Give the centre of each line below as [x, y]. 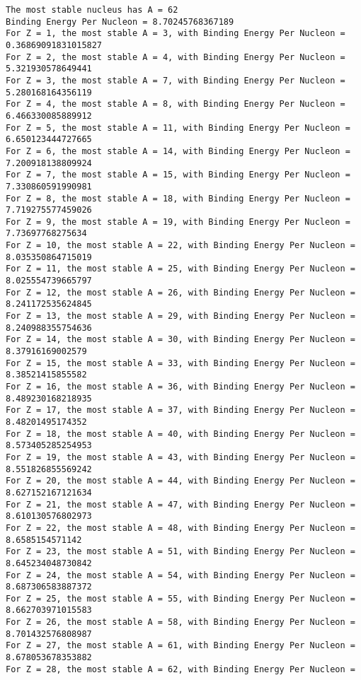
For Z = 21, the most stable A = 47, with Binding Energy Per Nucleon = [180, 504]
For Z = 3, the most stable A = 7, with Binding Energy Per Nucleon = [176, 80]
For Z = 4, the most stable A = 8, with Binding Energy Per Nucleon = [176, 104]
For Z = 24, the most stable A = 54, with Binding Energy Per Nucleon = [180, 575]
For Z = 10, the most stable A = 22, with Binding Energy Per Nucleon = [180, 246]
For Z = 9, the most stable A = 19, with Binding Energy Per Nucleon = [178, 222]
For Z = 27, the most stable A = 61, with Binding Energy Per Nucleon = [180, 646]
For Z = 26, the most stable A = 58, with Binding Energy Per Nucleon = [180, 622]
